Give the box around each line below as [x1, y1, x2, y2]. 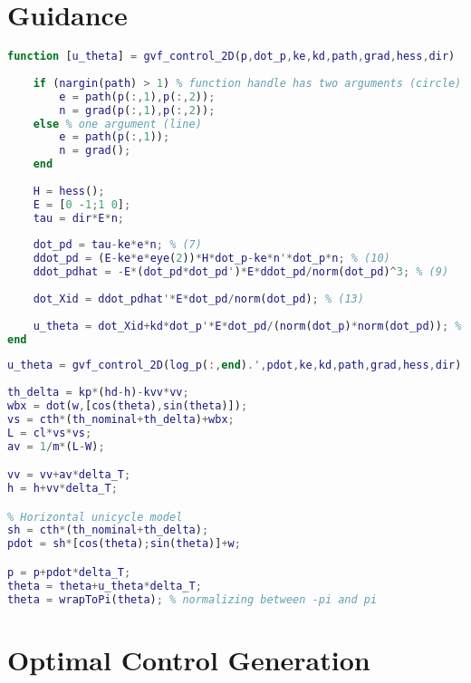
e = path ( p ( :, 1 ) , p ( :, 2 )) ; [59, 90, 216, 103]
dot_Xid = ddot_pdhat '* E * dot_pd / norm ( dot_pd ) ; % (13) [33, 292, 364, 305]
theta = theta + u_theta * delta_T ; [7, 579, 202, 592]
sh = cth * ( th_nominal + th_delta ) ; [7, 524, 209, 537]
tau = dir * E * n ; [33, 211, 124, 225]
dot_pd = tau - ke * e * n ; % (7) [33, 238, 202, 252]
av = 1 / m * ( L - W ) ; [7, 439, 105, 453]
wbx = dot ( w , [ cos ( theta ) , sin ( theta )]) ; [7, 399, 248, 412]
